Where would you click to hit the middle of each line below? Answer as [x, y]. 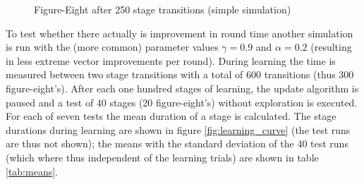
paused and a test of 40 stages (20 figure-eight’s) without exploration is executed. [182, 102]
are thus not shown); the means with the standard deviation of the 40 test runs [177, 143]
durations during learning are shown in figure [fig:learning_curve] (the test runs [178, 129]
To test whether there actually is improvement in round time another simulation [180, 33]
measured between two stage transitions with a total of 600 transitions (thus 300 [180, 74]
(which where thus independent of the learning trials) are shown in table [162, 157]
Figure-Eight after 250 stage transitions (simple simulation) [163, 9]
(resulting [331, 47]
